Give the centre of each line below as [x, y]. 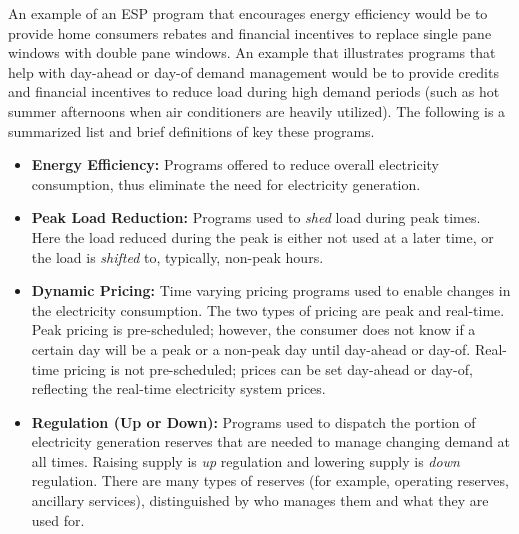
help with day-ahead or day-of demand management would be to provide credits [253, 71]
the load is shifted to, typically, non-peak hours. [177, 256]
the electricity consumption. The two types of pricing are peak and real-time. [268, 309]
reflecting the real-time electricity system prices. [178, 388]
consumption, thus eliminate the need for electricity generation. [226, 183]
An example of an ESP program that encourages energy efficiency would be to [248, 13]
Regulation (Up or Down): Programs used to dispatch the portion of [253, 421]
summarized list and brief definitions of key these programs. [191, 130]
